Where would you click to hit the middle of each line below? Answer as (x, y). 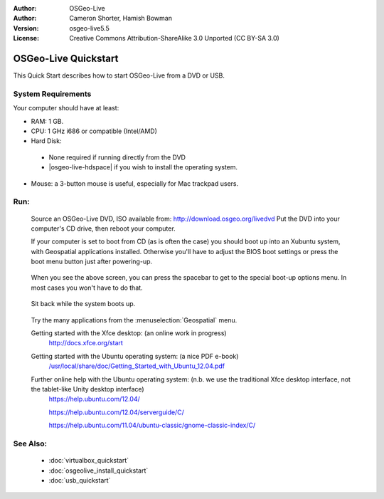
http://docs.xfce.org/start (86, 343)
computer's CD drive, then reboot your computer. (103, 229)
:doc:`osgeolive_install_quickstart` (98, 471)
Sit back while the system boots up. (83, 304)
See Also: (30, 443)
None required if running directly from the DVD (117, 157)
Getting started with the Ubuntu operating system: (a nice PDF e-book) (135, 356)
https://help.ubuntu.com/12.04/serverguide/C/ (116, 412)
